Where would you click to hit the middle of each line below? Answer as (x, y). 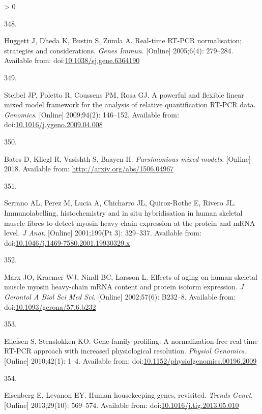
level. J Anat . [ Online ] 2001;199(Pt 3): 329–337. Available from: (103, 233)
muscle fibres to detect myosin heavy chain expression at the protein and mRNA (130, 223)
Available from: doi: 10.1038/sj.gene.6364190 (72, 60)
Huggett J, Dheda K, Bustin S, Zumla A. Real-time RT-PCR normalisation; (123, 40)
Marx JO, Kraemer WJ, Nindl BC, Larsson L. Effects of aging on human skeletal (131, 276)
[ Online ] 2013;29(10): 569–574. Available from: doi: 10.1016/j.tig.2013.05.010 (122, 405)
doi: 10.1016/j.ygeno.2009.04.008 (53, 124)
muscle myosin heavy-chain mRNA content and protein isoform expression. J (124, 287)
